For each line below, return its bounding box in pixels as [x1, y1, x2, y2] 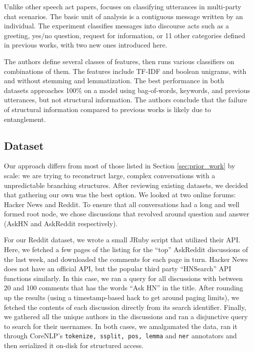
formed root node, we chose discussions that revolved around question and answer [4, 209, 250, 219]
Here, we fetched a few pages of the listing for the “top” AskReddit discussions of [4, 244, 248, 255]
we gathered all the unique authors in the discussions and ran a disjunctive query [4, 311, 248, 322]
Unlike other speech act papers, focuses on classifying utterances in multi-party [4, 1, 241, 11]
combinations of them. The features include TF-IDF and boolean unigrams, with [4, 66, 247, 76]
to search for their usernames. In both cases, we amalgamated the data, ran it [4, 321, 237, 331]
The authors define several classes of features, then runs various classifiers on [4, 56, 234, 66]
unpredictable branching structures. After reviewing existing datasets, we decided [4, 180, 248, 190]
